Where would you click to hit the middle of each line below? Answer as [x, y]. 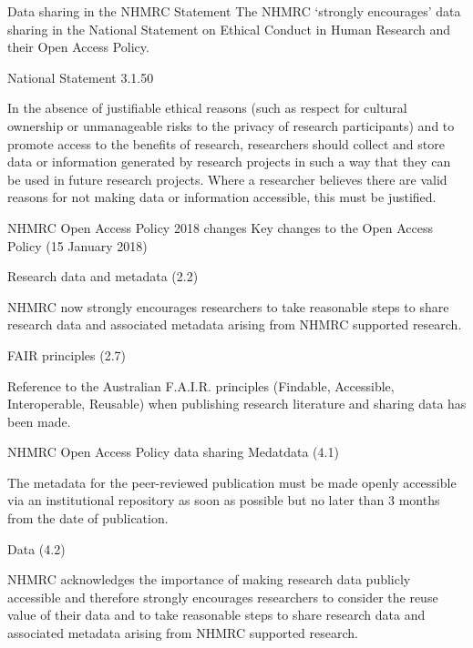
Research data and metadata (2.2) [103, 276]
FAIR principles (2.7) [67, 354]
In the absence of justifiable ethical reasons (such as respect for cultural [207, 108]
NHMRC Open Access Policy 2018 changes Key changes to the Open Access [221, 227]
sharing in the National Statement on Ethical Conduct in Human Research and [229, 29]
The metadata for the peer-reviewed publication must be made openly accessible [232, 482]
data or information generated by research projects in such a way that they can [229, 162]
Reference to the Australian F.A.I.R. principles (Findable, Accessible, [201, 385]
